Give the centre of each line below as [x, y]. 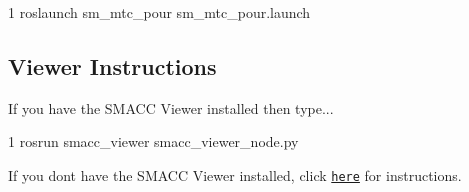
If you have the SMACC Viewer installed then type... [171, 107]
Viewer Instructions [112, 65]
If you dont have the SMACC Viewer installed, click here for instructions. [235, 174]
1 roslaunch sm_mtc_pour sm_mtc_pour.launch [159, 12]
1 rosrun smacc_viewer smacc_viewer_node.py [153, 141]
